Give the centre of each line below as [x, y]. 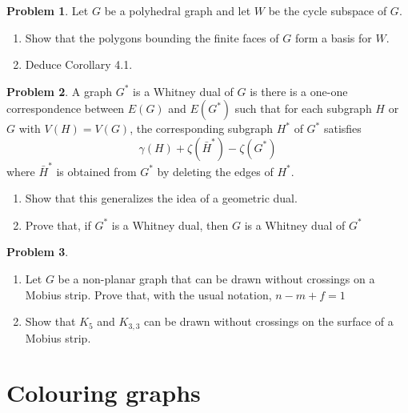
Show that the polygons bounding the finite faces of [152, 37]
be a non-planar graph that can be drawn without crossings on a [216, 279]
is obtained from [96, 171]
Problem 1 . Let [48, 10]
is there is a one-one [299, 91]
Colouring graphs [104, 393]
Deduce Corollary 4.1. [79, 64]
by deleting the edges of [215, 171]
